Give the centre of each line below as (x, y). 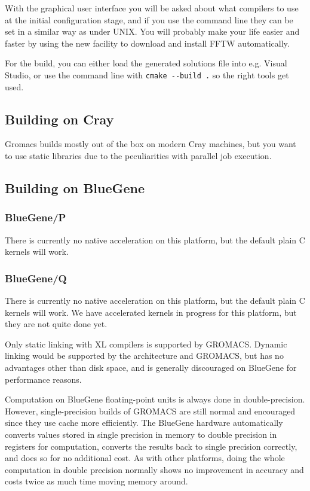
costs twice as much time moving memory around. (96, 481)
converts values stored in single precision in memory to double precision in (141, 434)
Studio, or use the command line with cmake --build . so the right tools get (147, 74)
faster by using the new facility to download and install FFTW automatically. (147, 43)
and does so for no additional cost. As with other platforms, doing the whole (145, 458)
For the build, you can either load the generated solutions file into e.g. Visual (146, 63)
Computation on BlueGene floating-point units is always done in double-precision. (155, 399)
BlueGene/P (36, 217)
